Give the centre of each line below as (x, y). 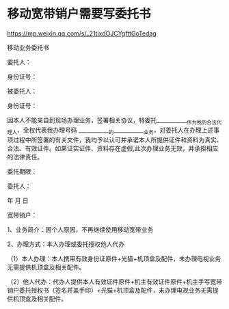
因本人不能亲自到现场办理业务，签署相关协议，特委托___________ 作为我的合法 (112, 121)
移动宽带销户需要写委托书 (79, 14)
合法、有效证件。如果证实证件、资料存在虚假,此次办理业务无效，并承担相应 (113, 148)
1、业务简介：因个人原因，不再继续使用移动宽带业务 (80, 229)
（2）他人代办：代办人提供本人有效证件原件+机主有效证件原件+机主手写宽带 (115, 282)
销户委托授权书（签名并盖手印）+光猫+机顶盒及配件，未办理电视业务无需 (110, 290)
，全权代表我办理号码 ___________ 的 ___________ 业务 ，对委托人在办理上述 (115, 131)
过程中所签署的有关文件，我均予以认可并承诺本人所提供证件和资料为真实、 (118, 139)
